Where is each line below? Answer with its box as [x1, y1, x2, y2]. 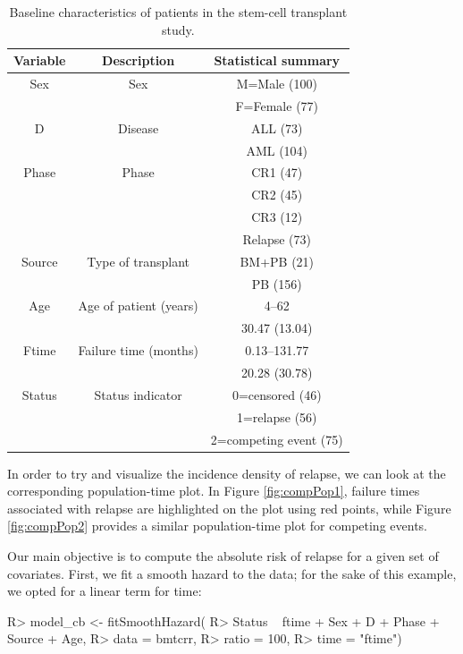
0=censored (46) [231, 385, 322, 403]
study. [161, 20, 195, 38]
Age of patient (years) [78, 296, 198, 315]
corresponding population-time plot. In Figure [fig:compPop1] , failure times [7, 481, 420, 500]
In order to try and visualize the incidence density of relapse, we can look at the [7, 463, 446, 482]
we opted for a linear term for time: [7, 582, 202, 600]
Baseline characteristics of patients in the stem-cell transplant [9, 3, 348, 21]
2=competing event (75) [210, 429, 343, 448]
